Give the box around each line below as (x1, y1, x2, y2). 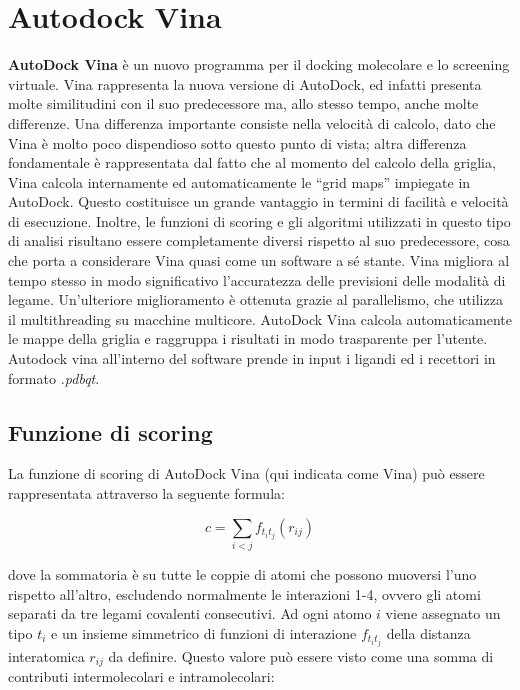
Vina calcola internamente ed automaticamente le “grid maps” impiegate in (8, 171, 471, 192)
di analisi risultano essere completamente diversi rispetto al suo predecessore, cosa (8, 230, 510, 251)
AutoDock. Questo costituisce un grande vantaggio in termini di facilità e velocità (8, 191, 509, 212)
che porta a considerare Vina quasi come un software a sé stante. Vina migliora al (8, 250, 510, 271)
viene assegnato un (385, 603, 501, 624)
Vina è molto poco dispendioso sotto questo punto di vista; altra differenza (8, 132, 467, 153)
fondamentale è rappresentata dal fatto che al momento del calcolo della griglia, (8, 152, 496, 173)
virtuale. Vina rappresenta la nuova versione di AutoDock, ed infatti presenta (8, 73, 482, 94)
